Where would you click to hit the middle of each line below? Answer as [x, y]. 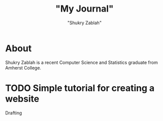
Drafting [14, 113]
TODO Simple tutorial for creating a [80, 88]
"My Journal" [85, 9]
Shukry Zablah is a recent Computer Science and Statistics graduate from [81, 62]
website [22, 99]
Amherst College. [23, 68]
